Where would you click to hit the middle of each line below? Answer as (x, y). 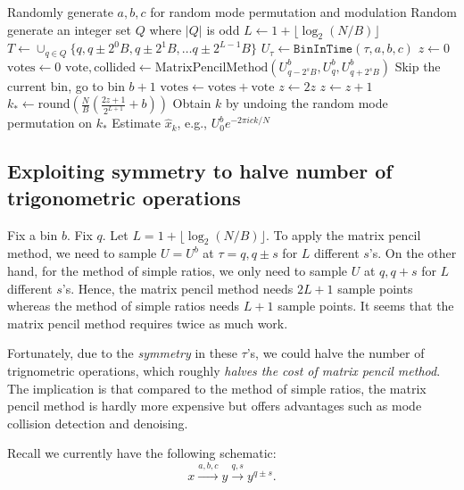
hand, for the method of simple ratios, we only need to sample (178, 271)
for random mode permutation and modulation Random (303, 12)
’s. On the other (413, 253)
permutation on (50, 123)
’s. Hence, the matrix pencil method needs (178, 288)
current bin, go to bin (66, 85)
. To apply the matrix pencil (343, 234)
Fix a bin (33, 234)
